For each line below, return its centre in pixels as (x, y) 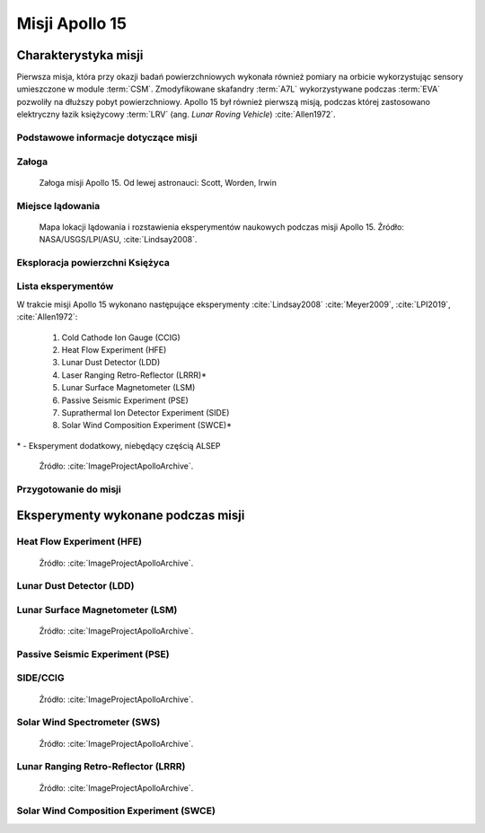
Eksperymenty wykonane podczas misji (131, 516)
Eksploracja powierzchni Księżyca (93, 262)
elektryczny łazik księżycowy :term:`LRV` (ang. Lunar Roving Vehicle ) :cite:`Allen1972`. (176, 114)
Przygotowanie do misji (69, 489)
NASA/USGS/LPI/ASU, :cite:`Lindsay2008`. (118, 240)
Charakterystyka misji (80, 55)
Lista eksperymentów (65, 286)
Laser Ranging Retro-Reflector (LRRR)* (134, 375)
